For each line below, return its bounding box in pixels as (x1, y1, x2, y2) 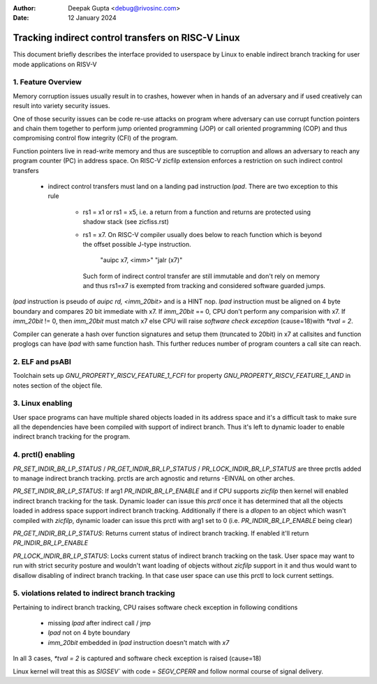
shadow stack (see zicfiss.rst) (82, 218, 169, 226)
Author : (13, 4, 36, 12)
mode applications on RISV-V (13, 60, 97, 68)
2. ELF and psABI (13, 356, 71, 366)
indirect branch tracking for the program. (13, 432, 131, 441)
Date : (13, 14, 29, 22)
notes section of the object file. (13, 381, 103, 390)
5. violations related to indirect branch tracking (13, 588, 175, 598)
